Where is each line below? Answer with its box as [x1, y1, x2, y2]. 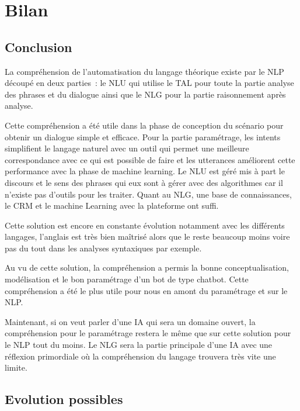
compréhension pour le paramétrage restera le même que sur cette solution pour [5, 327, 291, 339]
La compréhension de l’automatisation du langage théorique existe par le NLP [5, 65, 284, 77]
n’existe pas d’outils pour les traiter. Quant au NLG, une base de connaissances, [5, 188, 292, 200]
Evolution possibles [5, 390, 123, 408]
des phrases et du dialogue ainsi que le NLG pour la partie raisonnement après [5, 88, 286, 100]
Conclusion [5, 37, 72, 56]
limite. [5, 361, 27, 374]
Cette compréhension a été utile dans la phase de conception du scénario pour [5, 119, 284, 131]
